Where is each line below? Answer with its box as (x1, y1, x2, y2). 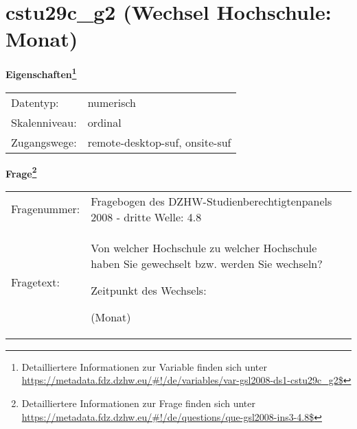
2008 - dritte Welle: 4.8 (91, 208, 202, 225)
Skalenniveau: (11, 114, 77, 130)
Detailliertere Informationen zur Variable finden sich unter (21, 359, 267, 373)
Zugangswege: (11, 134, 77, 150)
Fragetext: (11, 274, 60, 291)
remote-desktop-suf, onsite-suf (87, 134, 231, 150)
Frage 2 (5, 164, 37, 180)
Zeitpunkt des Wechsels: (91, 282, 207, 298)
